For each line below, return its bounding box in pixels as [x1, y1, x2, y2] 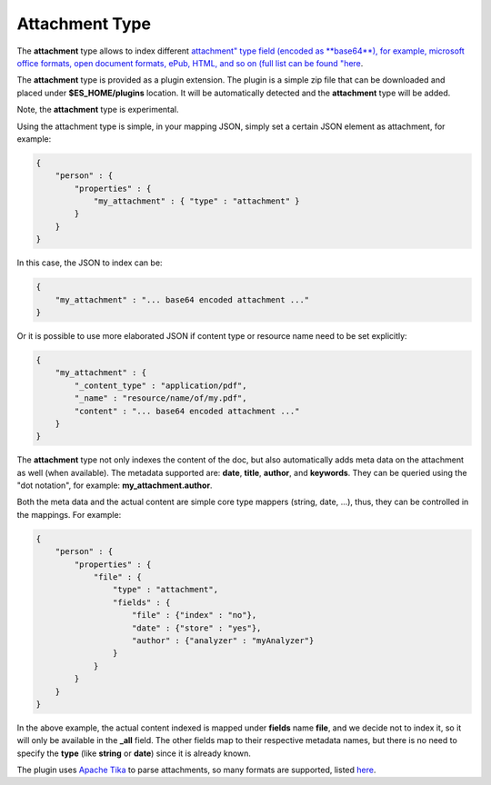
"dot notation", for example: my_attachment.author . [16, 480, 213, 491]
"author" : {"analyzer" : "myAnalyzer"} [132, 635, 315, 645]
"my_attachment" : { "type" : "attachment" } [93, 196, 300, 206]
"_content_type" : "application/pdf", [74, 380, 247, 391]
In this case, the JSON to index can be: [16, 257, 163, 268]
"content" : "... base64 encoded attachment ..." [74, 405, 300, 416]
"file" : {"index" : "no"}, [132, 610, 257, 621]
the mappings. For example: [16, 509, 122, 520]
